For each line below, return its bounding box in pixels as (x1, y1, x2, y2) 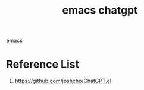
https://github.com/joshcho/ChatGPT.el (14, 78, 112, 85)
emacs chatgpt (62, 4, 138, 17)
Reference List (6, 57, 79, 71)
